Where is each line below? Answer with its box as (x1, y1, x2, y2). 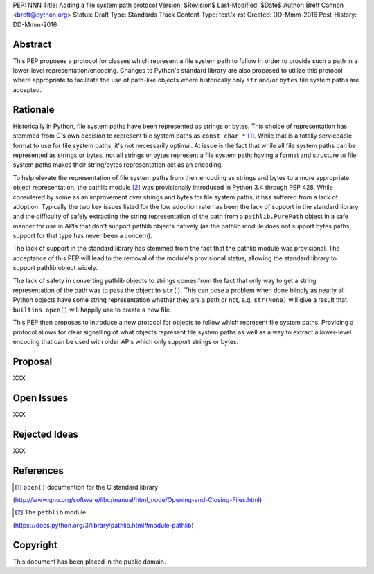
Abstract (12, 38, 52, 50)
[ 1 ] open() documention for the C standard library (15, 483, 159, 491)
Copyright (12, 539, 58, 550)
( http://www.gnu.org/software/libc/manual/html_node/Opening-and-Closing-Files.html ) (12, 495, 262, 503)
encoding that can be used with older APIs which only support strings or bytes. (12, 337, 239, 346)
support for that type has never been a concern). (12, 232, 152, 240)
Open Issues (12, 392, 69, 404)
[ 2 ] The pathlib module (15, 508, 87, 517)
